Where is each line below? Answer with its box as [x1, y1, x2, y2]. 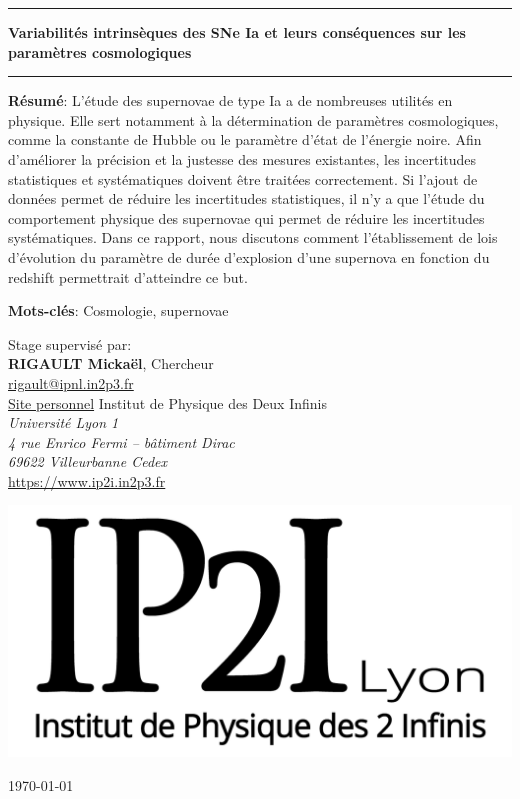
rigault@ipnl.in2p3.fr [8, 372, 134, 393]
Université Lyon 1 [8, 412, 119, 433]
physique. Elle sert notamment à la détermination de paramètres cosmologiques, [8, 109, 499, 130]
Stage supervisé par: [8, 333, 132, 354]
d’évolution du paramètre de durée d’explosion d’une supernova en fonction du [8, 246, 490, 267]
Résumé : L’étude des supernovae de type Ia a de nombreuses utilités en [8, 90, 453, 111]
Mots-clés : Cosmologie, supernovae [8, 300, 229, 321]
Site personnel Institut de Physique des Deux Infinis [8, 392, 327, 413]
